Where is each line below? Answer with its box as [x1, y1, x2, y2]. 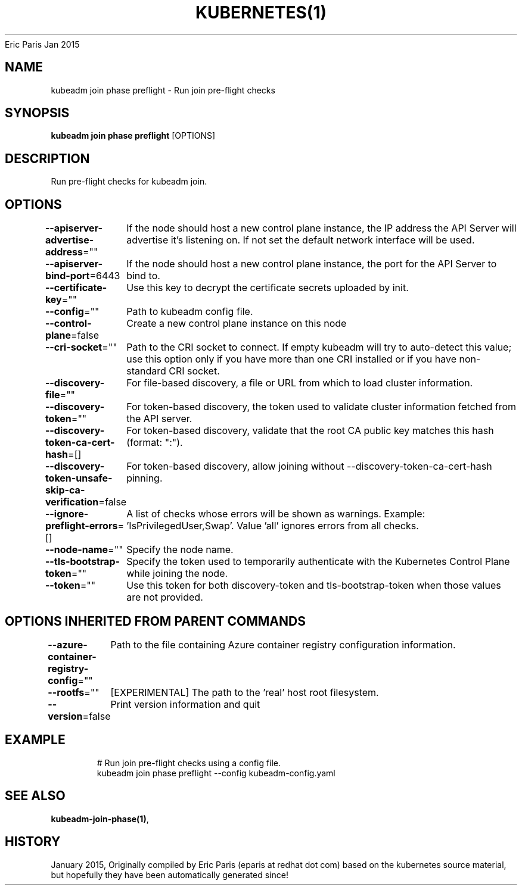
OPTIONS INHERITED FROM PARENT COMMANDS [5, 613, 306, 629]
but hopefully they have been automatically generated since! [51, 869, 288, 880]
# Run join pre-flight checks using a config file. [97, 757, 281, 768]
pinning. [126, 472, 163, 485]
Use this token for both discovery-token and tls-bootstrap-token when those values [126, 579, 501, 592]
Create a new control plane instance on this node [126, 317, 347, 330]
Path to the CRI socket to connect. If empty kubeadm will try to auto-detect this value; [126, 341, 512, 354]
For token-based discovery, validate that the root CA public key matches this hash [126, 424, 494, 437]
